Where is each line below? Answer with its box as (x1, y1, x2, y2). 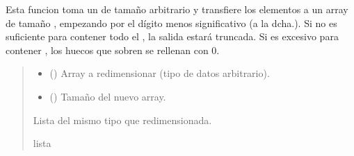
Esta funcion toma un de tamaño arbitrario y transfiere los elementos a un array (6, 2, 348, 16)
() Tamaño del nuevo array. (49, 89, 166, 103)
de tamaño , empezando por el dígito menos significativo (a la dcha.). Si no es (6, 15, 337, 30)
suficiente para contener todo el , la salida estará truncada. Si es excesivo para (6, 29, 339, 44)
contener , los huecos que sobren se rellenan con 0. (6, 42, 220, 57)
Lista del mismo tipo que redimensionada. (33, 112, 212, 127)
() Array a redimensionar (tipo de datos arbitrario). (49, 66, 270, 80)
